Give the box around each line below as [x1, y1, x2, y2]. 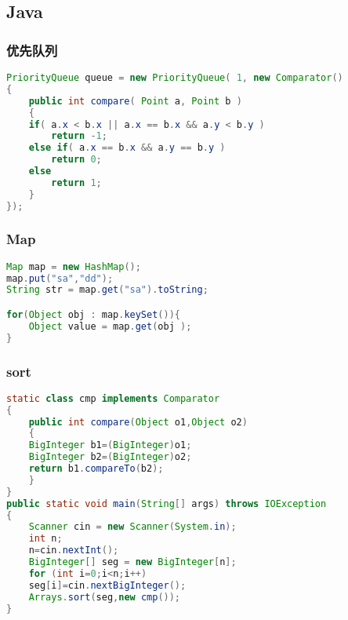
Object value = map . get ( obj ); [28, 320, 192, 332]
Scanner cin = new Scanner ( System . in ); [28, 521, 237, 533]
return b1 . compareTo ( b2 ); [28, 463, 164, 475]
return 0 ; [51, 154, 102, 166]
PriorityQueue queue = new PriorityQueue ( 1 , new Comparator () [6, 72, 343, 83]
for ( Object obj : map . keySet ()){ [6, 309, 180, 320]
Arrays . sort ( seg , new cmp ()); [28, 591, 181, 603]
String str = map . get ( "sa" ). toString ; [6, 284, 208, 296]
